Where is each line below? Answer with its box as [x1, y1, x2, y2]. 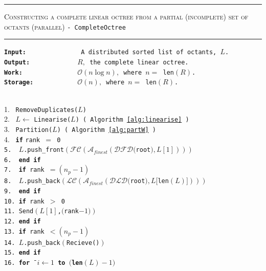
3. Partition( [4, 123, 53, 134]
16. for [4, 259, 30, 267]
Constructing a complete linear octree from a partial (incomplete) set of [4, 11, 249, 21]
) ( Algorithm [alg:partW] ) [57, 126, 157, 133]
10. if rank [4, 197, 45, 205]
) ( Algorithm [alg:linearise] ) [75, 116, 189, 124]
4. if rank [4, 133, 40, 144]
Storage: [4, 79, 34, 86]
